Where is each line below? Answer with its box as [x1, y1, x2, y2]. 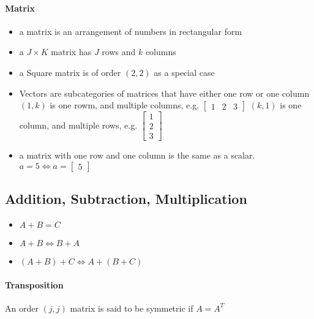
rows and [102, 45, 136, 58]
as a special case [154, 66, 215, 78]
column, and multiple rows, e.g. [19, 118, 138, 131]
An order [5, 301, 39, 314]
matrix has [51, 45, 92, 58]
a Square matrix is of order [19, 66, 121, 78]
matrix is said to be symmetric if [70, 301, 193, 314]
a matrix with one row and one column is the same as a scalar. [19, 149, 255, 162]
